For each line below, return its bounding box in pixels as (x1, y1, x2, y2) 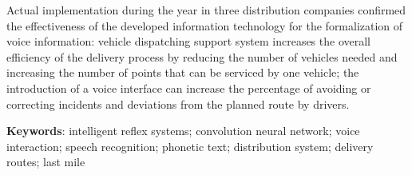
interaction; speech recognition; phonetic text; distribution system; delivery (6, 137, 374, 154)
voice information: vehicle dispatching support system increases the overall (6, 33, 370, 50)
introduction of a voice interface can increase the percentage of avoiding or (6, 79, 371, 96)
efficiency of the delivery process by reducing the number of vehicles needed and (6, 48, 398, 65)
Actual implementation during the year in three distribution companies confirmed (6, 2, 406, 18)
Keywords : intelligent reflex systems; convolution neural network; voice (6, 122, 360, 139)
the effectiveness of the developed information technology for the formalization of (6, 17, 403, 34)
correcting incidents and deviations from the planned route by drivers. (6, 95, 350, 112)
